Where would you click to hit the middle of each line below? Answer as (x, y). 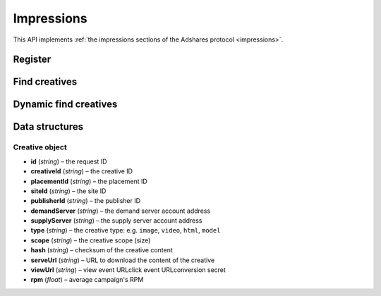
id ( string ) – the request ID (69, 161)
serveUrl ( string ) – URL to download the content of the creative (123, 260)
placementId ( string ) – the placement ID (89, 181)
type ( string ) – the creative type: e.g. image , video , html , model (126, 230)
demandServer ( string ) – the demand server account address (121, 211)
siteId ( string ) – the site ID (68, 191)
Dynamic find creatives (65, 105)
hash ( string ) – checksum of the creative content (102, 250)
